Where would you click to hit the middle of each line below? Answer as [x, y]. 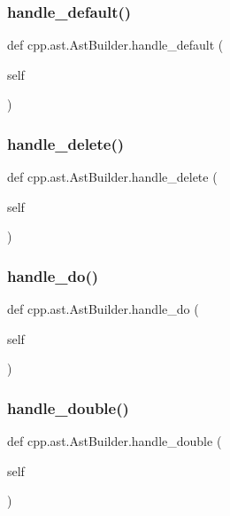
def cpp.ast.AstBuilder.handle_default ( [115, 45]
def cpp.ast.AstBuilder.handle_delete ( [112, 177]
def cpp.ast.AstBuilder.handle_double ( [115, 441]
